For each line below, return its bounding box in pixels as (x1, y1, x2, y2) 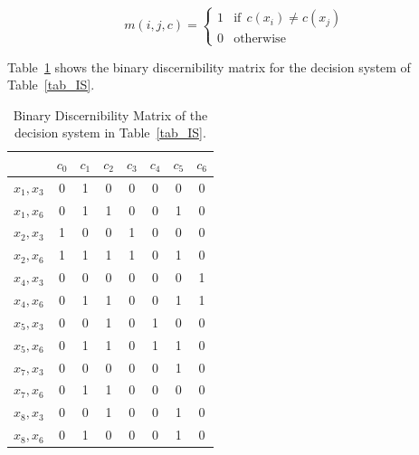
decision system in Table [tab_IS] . (14, 123, 206, 142)
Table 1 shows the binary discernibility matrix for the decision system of (7, 57, 411, 76)
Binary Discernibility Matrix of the (13, 105, 208, 124)
